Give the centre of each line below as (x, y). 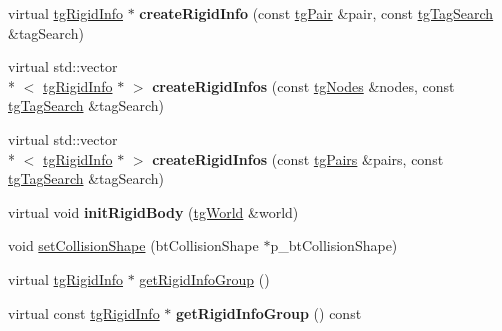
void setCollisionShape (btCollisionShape (133, 245)
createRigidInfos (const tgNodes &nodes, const (303, 85)
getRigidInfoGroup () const (268, 312)
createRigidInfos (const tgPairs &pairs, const (298, 158)
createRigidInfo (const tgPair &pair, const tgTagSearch (316, 13)
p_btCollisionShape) (334, 245)
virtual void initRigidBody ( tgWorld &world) (153, 211)
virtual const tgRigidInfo (84, 312)
